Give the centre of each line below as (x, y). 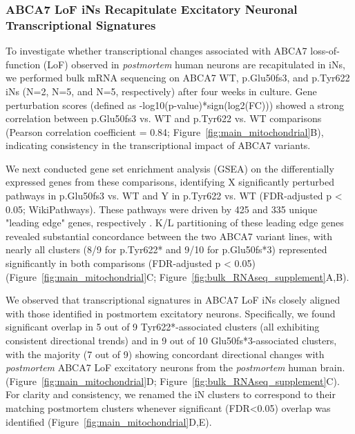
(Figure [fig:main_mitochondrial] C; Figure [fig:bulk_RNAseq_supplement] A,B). (177, 276)
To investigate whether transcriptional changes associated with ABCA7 (156, 51)
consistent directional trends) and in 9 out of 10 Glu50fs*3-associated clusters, (171, 341)
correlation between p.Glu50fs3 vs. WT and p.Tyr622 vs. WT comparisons (164, 118)
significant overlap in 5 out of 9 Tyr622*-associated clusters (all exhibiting (163, 327)
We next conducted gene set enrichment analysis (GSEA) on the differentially (170, 168)
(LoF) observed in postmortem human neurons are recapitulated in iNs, (194, 64)
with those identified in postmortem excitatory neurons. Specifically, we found (171, 313)
